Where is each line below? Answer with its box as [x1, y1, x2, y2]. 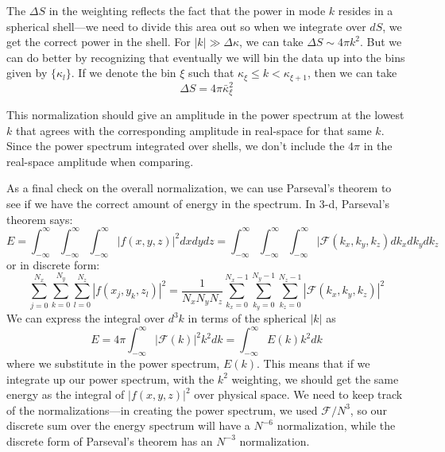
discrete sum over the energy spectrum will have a [6, 417, 250, 434]
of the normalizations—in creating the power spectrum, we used [6, 401, 318, 418]
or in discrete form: [6, 256, 100, 272]
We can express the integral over [6, 310, 164, 326]
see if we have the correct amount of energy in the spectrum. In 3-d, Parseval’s [6, 195, 390, 212]
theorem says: [6, 211, 73, 227]
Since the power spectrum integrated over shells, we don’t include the [6, 137, 345, 154]
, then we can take [307, 64, 397, 81]
